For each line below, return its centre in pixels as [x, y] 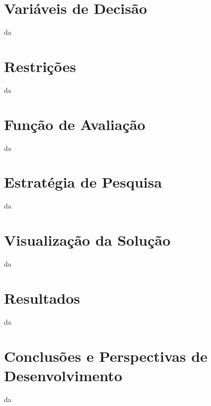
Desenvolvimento [63, 375]
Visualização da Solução [87, 240]
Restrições [40, 66]
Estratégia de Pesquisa [83, 182]
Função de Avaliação [75, 124]
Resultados [42, 298]
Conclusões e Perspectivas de [106, 356]
